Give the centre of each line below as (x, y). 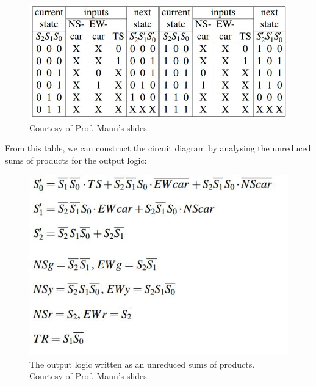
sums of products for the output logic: (76, 160)
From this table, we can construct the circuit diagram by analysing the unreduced (158, 148)
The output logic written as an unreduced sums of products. (142, 364)
